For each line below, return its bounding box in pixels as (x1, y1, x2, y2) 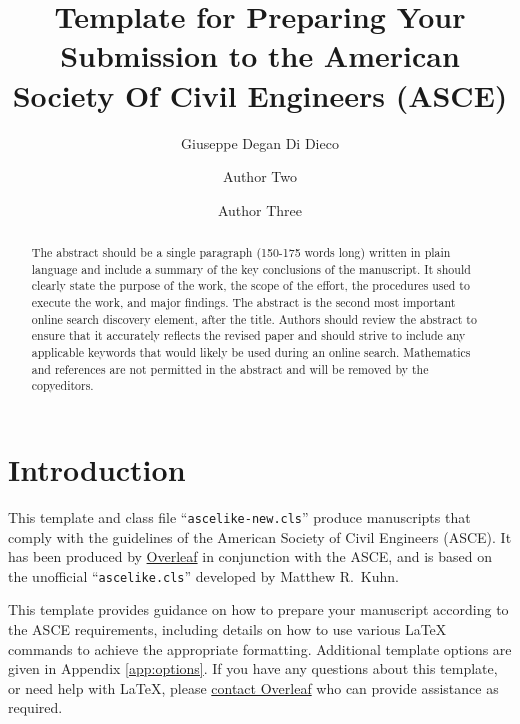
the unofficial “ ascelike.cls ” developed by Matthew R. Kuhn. (8, 565, 400, 586)
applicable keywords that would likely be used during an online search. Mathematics (31, 344, 471, 361)
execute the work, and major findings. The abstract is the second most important (31, 294, 456, 311)
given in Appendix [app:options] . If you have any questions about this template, (8, 658, 498, 679)
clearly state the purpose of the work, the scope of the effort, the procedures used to (31, 277, 470, 294)
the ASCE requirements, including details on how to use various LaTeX (8, 619, 447, 640)
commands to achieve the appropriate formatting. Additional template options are (8, 638, 512, 659)
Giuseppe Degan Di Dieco (181, 132, 339, 153)
